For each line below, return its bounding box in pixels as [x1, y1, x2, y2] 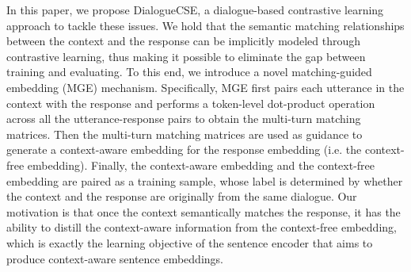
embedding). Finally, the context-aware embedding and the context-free [27, 156, 375, 173]
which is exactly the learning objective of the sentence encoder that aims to [6, 234, 373, 251]
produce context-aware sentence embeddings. [6, 250, 223, 266]
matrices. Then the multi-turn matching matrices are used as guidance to [6, 125, 363, 142]
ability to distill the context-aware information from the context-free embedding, [6, 219, 397, 236]
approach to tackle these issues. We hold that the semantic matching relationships [6, 17, 405, 33]
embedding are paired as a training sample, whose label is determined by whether [6, 172, 403, 189]
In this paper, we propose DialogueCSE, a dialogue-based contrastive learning [6, 2, 384, 17]
